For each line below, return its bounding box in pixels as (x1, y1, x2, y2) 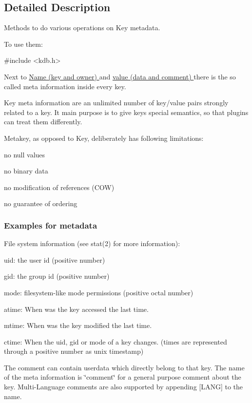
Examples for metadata (4, 219, 97, 231)
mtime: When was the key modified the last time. (4, 320, 152, 330)
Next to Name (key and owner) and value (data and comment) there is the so (4, 71, 236, 81)
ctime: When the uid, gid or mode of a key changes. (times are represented (4, 336, 227, 346)
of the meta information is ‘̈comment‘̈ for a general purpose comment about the (4, 372, 241, 382)
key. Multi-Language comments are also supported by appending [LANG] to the (4, 382, 243, 392)
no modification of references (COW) (4, 182, 115, 192)
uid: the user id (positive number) (4, 254, 105, 265)
